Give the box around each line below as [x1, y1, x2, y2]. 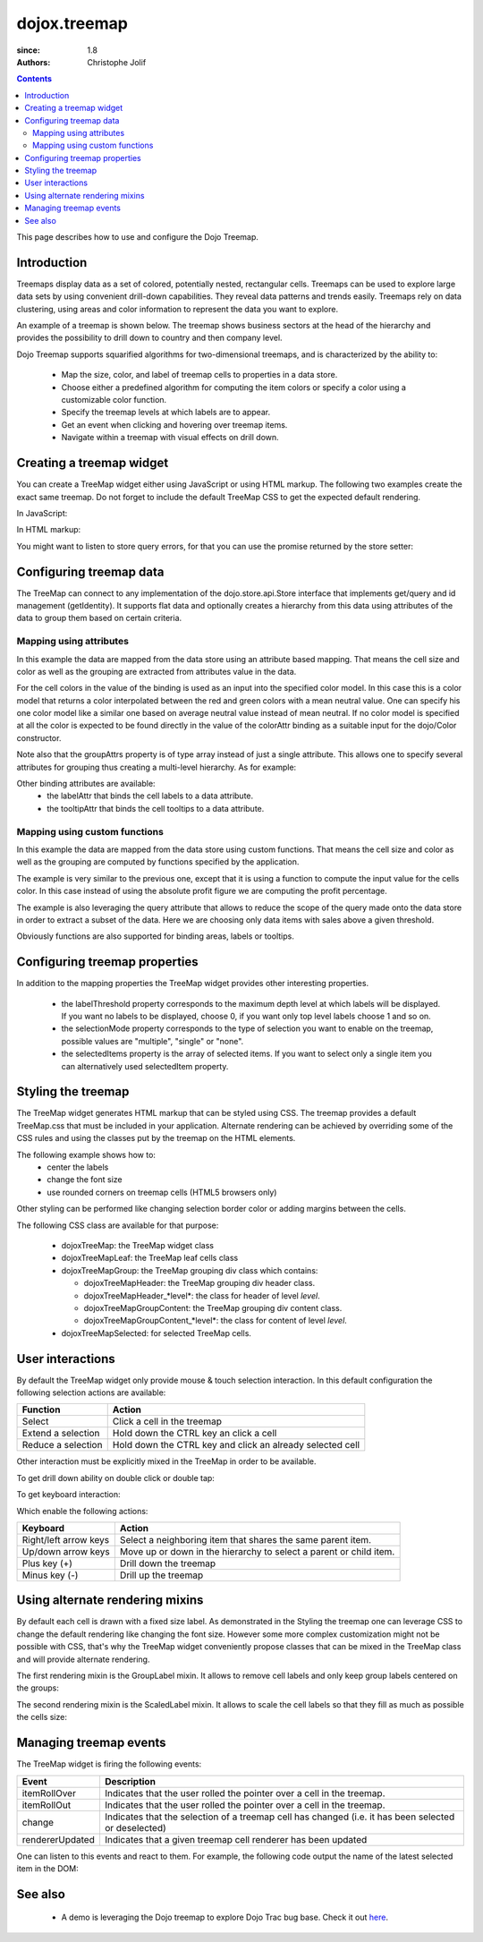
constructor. [16, 732, 62, 743]
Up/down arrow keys [21, 1545, 111, 1557]
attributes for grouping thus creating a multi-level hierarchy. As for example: [16, 762, 297, 772]
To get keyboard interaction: [16, 1489, 121, 1500]
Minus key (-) [21, 1569, 79, 1581]
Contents [16, 73, 53, 84]
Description [104, 1775, 157, 1787]
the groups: [16, 1682, 60, 1693]
